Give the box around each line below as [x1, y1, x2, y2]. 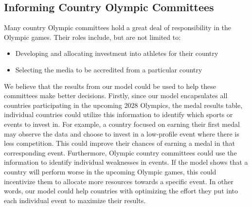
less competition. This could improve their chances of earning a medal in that [4, 138, 235, 148]
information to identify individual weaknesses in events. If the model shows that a [4, 157, 248, 167]
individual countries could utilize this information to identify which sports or [4, 109, 233, 120]
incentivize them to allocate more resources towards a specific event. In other [4, 176, 234, 186]
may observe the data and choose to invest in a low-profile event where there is [4, 128, 239, 138]
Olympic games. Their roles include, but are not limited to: [4, 32, 181, 42]
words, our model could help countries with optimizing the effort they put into [4, 186, 238, 196]
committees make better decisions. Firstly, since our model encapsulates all [4, 90, 228, 101]
